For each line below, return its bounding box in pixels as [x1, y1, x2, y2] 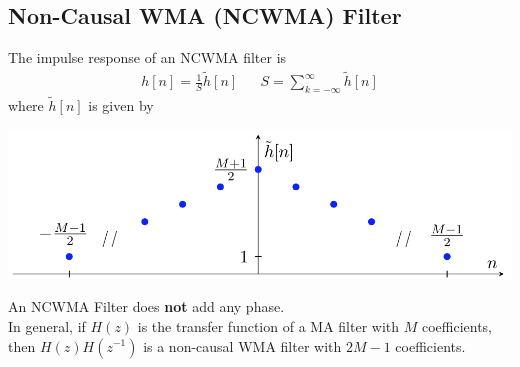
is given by [88, 95, 154, 116]
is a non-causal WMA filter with [143, 335, 342, 356]
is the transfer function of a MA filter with [137, 315, 400, 336]
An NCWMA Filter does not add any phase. [8, 296, 285, 317]
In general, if [8, 315, 86, 336]
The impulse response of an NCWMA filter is [8, 47, 287, 68]
